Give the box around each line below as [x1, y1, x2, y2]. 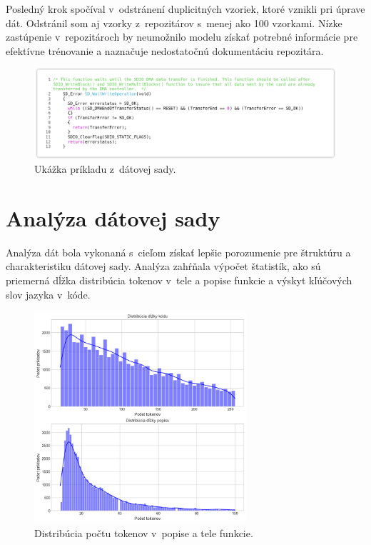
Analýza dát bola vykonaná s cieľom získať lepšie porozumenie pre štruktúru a [6, 244, 351, 259]
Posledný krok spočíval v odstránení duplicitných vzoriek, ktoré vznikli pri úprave [6, 1, 365, 16]
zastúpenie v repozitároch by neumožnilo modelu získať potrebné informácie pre [6, 29, 358, 44]
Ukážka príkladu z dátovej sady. [34, 161, 176, 176]
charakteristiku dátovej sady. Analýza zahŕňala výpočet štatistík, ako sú [6, 259, 321, 274]
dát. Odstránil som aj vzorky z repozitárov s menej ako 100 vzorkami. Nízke [6, 15, 342, 30]
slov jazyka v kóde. [6, 286, 91, 301]
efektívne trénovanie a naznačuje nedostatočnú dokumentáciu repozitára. [6, 43, 324, 58]
